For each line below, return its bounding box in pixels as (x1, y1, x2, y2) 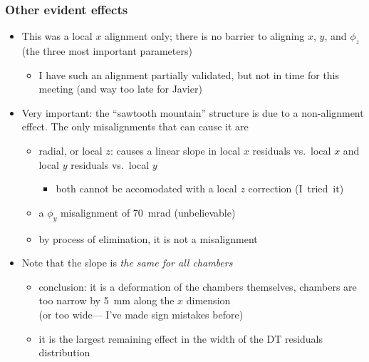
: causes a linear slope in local (110, 143, 241, 157)
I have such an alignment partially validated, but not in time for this (38, 67, 340, 82)
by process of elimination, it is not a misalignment (38, 231, 258, 246)
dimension (186, 293, 231, 308)
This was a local (21, 29, 93, 43)
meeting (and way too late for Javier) (38, 81, 202, 96)
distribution (38, 345, 90, 360)
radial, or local (38, 143, 103, 157)
